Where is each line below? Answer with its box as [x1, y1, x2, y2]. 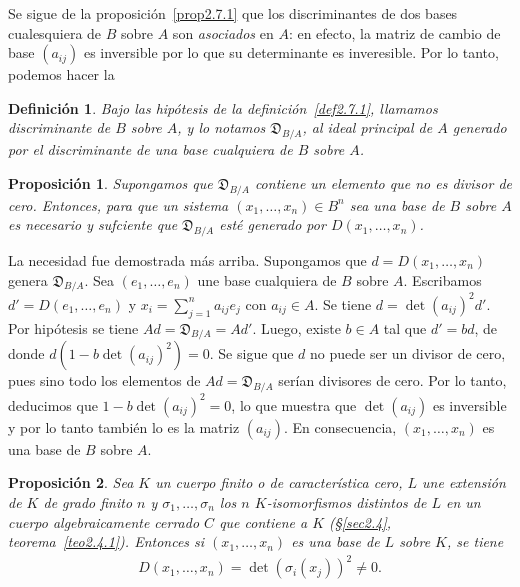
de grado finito [43, 491, 133, 512]
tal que [383, 317, 427, 338]
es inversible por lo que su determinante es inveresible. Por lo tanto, [83, 42, 499, 63]
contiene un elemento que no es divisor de [254, 172, 512, 193]
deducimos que [8, 394, 98, 415]
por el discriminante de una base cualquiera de [8, 139, 293, 160]
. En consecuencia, [283, 416, 397, 437]
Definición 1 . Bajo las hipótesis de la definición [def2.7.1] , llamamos [8, 97, 438, 118]
